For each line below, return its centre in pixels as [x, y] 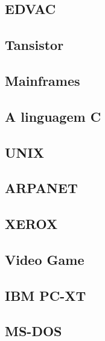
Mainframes [43, 80]
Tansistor [34, 45]
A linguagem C [53, 116]
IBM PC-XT [46, 295]
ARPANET [41, 188]
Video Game [45, 259]
